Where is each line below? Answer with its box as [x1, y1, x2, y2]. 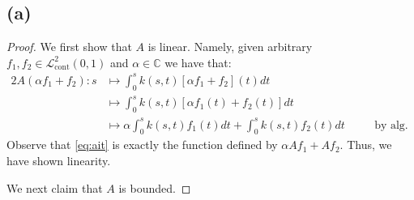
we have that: [164, 53, 232, 70]
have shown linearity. [6, 151, 111, 168]
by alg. [374, 119, 408, 131]
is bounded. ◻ [118, 179, 191, 196]
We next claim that [6, 179, 103, 196]
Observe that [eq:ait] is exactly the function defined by [6, 136, 278, 153]
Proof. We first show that [6, 38, 132, 55]
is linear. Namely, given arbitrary [147, 38, 313, 55]
